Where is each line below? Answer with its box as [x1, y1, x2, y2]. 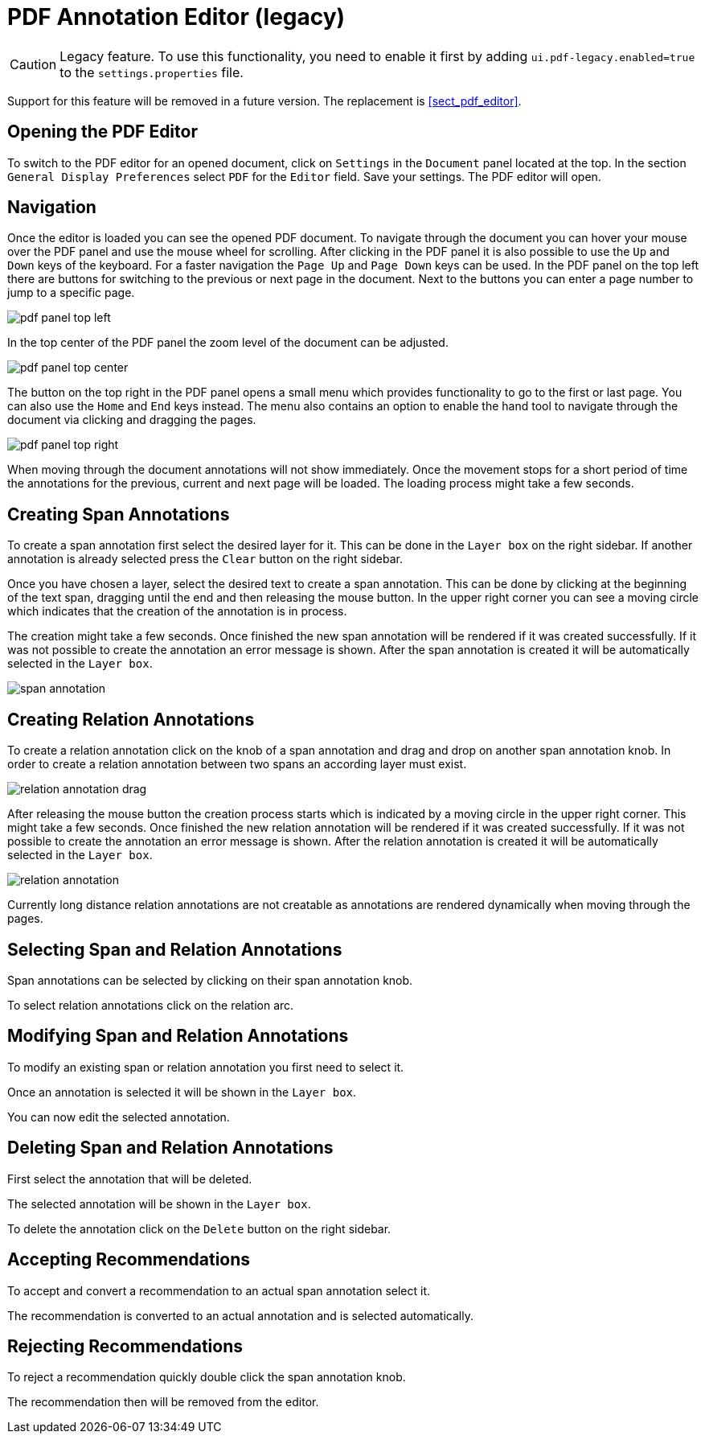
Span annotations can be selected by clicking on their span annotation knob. [7, 973, 413, 987]
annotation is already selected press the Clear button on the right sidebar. [7, 552, 403, 566]
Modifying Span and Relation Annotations [7, 1026, 349, 1047]
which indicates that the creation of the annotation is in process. [7, 604, 347, 619]
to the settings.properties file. [59, 64, 244, 80]
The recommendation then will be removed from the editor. [7, 1395, 319, 1409]
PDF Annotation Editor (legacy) [7, 3, 346, 31]
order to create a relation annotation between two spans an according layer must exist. [7, 757, 467, 771]
